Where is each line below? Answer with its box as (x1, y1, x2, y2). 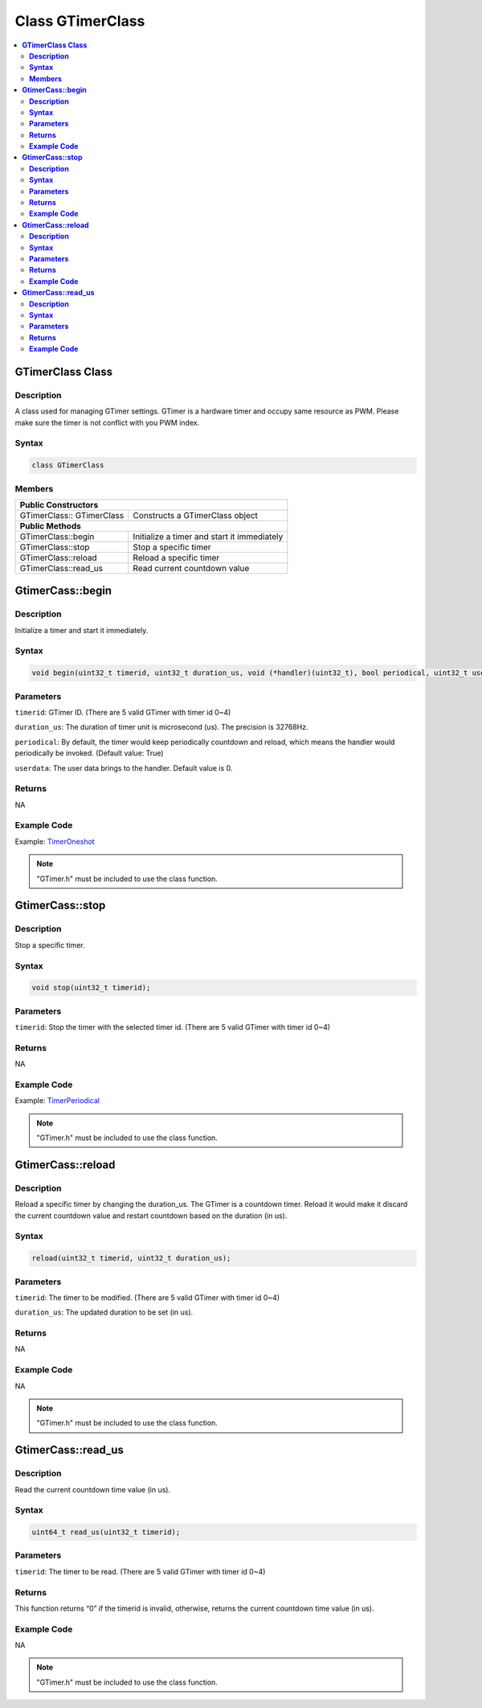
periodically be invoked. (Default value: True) (14, 748, 164, 758)
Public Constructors (19, 499, 99, 510)
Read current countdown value (133, 562, 250, 574)
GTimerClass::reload (19, 552, 97, 563)
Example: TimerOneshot (14, 837, 96, 846)
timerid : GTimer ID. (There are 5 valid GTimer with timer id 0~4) (14, 707, 231, 717)
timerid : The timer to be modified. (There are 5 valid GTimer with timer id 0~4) (14, 1292, 280, 1303)
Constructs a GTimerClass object (133, 509, 259, 521)
